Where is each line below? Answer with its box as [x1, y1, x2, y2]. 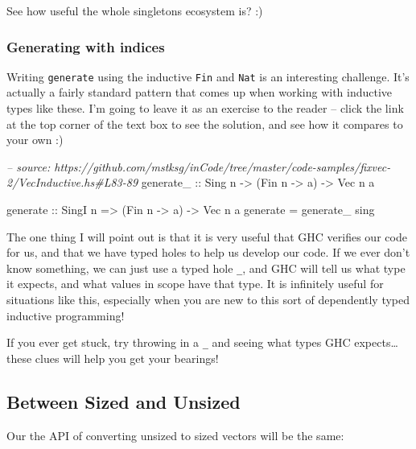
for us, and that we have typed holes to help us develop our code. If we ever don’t [6, 244, 410, 261]
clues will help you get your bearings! [35, 349, 219, 366]
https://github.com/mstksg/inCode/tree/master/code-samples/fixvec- [54, 158, 391, 175]
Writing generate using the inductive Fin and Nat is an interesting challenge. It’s [6, 68, 410, 84]
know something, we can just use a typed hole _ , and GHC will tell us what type [6, 259, 406, 276]
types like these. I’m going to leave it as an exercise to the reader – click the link [6, 100, 404, 117]
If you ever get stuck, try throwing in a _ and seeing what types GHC [6, 334, 351, 351]
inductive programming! [6, 307, 125, 323]
